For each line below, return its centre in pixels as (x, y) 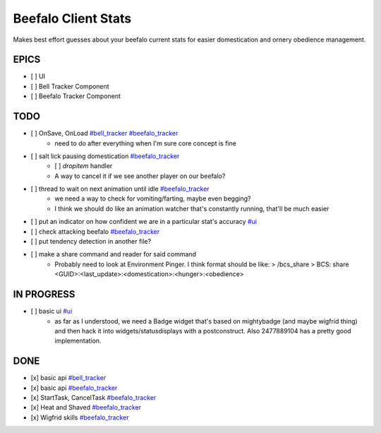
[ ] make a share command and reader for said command (114, 254)
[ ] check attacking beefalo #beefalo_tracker (95, 231)
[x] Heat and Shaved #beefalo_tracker (86, 408)
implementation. (78, 341)
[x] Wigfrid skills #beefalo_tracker (80, 417)
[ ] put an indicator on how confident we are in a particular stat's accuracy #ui (144, 222)
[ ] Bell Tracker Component (70, 86)
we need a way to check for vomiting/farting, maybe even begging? (153, 198)
